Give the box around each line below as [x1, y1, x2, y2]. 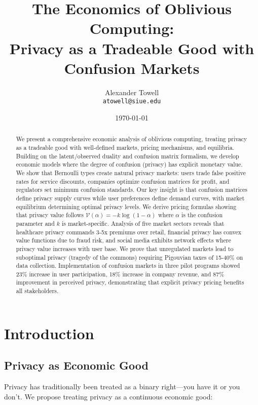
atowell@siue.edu [102, 98, 161, 105]
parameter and [16, 219, 55, 227]
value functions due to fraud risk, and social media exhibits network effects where [16, 236, 231, 245]
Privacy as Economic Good [4, 357, 149, 373]
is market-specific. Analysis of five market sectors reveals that [61, 219, 225, 227]
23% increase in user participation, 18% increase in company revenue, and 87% [16, 269, 225, 278]
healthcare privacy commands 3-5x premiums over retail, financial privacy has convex [16, 227, 242, 236]
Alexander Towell [104, 87, 159, 97]
